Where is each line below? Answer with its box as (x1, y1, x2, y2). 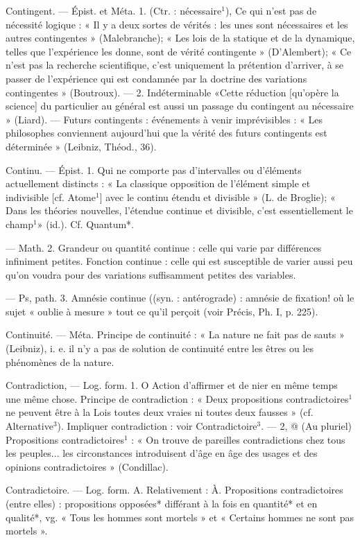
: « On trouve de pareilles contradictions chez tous (131, 432, 345, 446)
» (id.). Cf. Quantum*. (37, 216, 135, 231)
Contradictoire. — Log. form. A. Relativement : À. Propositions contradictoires (6, 482, 343, 497)
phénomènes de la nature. (6, 354, 114, 369)
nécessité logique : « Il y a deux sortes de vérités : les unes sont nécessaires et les (6, 17, 348, 31)
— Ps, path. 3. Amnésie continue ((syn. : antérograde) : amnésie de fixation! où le (6, 290, 354, 305)
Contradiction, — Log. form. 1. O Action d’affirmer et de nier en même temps (6, 378, 338, 392)
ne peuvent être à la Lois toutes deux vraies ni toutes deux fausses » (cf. (6, 405, 314, 419)
